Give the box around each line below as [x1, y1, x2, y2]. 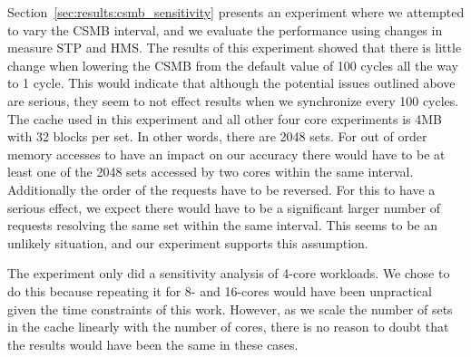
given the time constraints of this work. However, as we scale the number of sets [7, 299, 453, 318]
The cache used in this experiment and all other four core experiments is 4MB [7, 109, 442, 128]
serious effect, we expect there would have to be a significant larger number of [7, 198, 441, 217]
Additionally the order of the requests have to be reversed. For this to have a [7, 179, 436, 198]
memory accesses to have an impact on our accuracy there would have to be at [7, 144, 446, 163]
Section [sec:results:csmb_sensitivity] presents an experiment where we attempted [7, 3, 465, 21]
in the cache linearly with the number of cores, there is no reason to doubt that [7, 317, 449, 336]
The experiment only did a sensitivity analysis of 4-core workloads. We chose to [7, 264, 450, 283]
